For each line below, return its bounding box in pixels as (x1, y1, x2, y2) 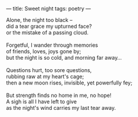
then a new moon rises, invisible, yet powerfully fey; (6, 79, 133, 86)
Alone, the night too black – (6, 17, 73, 23)
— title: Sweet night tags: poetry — (6, 5, 91, 12)
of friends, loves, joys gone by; (6, 48, 81, 55)
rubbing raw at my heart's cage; (6, 73, 84, 80)
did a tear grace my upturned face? (6, 23, 93, 30)
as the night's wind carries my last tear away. (6, 105, 116, 111)
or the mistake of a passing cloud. (6, 29, 89, 36)
